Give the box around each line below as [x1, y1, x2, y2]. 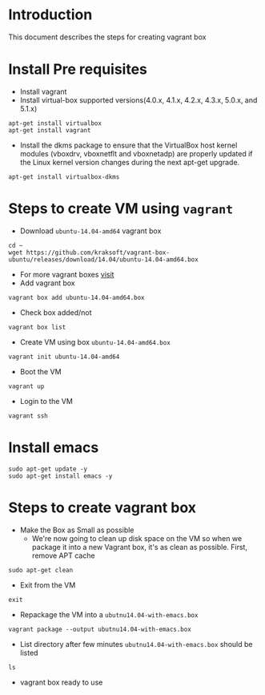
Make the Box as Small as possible [19, 525, 135, 535]
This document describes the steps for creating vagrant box [8, 32, 207, 42]
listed [19, 648, 38, 657]
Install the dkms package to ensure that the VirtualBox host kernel [19, 140, 238, 150]
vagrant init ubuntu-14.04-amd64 [8, 353, 120, 361]
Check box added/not [19, 307, 92, 317]
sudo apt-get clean [8, 566, 74, 574]
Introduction [8, 6, 93, 24]
